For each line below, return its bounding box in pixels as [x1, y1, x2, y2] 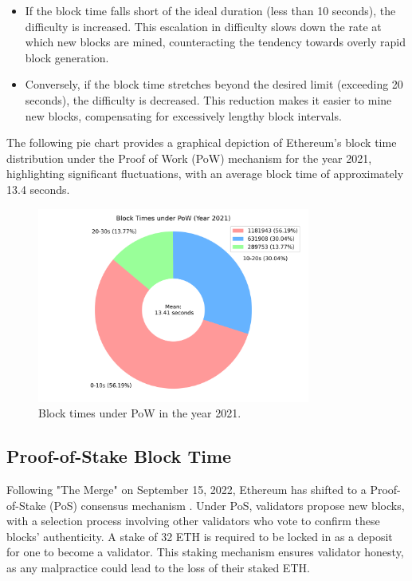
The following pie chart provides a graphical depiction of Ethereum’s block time [6, 134, 397, 151]
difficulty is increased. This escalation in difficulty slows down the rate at [25, 18, 382, 34]
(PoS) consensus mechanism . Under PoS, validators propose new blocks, [49, 496, 405, 513]
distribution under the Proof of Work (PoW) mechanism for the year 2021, [6, 149, 372, 166]
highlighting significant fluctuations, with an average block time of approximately [6, 165, 404, 182]
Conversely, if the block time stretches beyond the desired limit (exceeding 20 [25, 76, 403, 93]
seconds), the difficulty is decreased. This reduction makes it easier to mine [25, 91, 392, 108]
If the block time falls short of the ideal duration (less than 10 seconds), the [25, 2, 396, 18]
